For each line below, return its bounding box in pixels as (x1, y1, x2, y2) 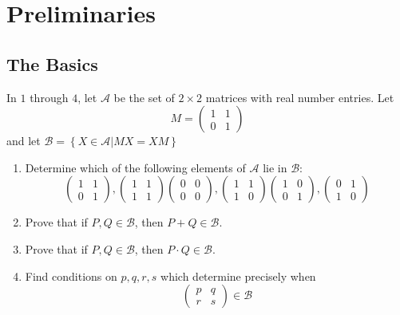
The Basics (6, 51, 98, 76)
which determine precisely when (160, 267, 316, 284)
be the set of (113, 89, 175, 105)
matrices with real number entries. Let (205, 89, 394, 105)
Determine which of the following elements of (25, 159, 246, 175)
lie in (263, 159, 287, 175)
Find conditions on (25, 267, 117, 284)
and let (6, 132, 41, 149)
